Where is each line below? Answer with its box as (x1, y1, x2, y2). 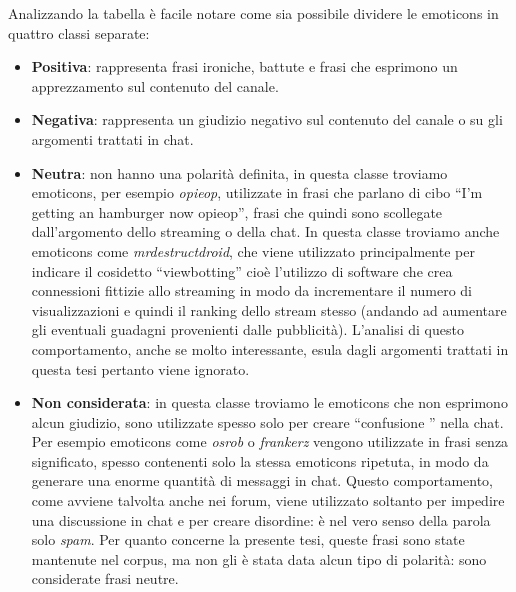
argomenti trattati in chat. (31, 128, 194, 149)
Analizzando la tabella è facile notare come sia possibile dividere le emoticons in (8, 3, 499, 23)
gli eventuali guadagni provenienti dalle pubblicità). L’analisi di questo (31, 319, 464, 340)
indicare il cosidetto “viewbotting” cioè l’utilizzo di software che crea (31, 260, 453, 281)
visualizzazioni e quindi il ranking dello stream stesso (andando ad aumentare (31, 299, 507, 320)
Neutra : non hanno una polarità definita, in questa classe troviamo (31, 162, 448, 183)
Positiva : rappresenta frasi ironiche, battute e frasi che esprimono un (31, 56, 458, 77)
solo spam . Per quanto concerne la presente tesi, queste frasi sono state (31, 529, 465, 550)
